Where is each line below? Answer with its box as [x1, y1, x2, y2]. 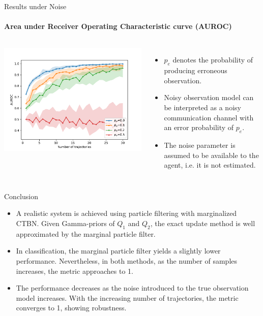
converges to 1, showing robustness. [16, 302, 127, 313]
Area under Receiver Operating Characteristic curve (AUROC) [4, 21, 232, 31]
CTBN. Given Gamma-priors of [16, 217, 115, 228]
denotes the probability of [172, 54, 253, 65]
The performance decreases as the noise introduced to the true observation [16, 282, 249, 293]
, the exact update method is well [150, 217, 255, 228]
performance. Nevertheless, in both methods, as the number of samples [16, 255, 238, 266]
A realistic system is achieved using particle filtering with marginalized [16, 208, 237, 218]
